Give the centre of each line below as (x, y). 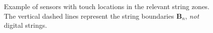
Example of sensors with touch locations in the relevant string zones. (107, 6)
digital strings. (26, 25)
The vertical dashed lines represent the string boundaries (89, 16)
